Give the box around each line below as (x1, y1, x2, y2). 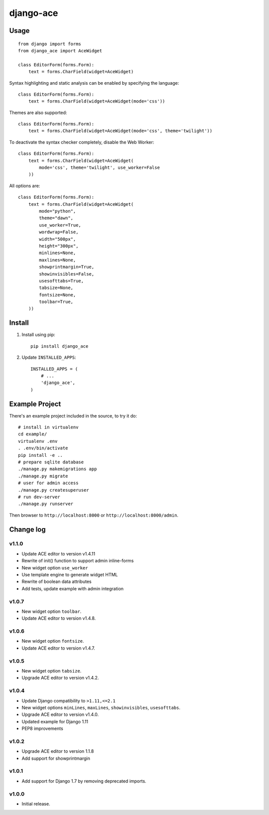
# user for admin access (18, 480, 79, 486)
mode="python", (39, 208, 76, 214)
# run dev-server (18, 494, 60, 500)
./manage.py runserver (18, 501, 74, 507)
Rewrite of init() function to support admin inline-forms (21, 558, 134, 564)
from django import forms (18, 41, 82, 47)
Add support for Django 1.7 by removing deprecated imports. (21, 778, 146, 784)
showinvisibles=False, (39, 271, 95, 276)
